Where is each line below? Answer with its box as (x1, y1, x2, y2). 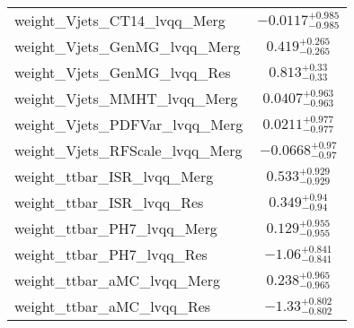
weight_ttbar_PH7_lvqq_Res (14, 244, 208, 264)
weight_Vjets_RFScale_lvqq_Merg (14, 140, 243, 160)
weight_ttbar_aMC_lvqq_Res (14, 296, 211, 316)
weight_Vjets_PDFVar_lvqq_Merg (14, 114, 243, 134)
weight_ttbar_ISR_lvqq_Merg (14, 166, 214, 186)
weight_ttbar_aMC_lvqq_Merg (14, 270, 221, 290)
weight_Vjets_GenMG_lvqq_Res (14, 62, 231, 82)
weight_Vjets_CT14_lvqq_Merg (14, 10, 226, 30)
